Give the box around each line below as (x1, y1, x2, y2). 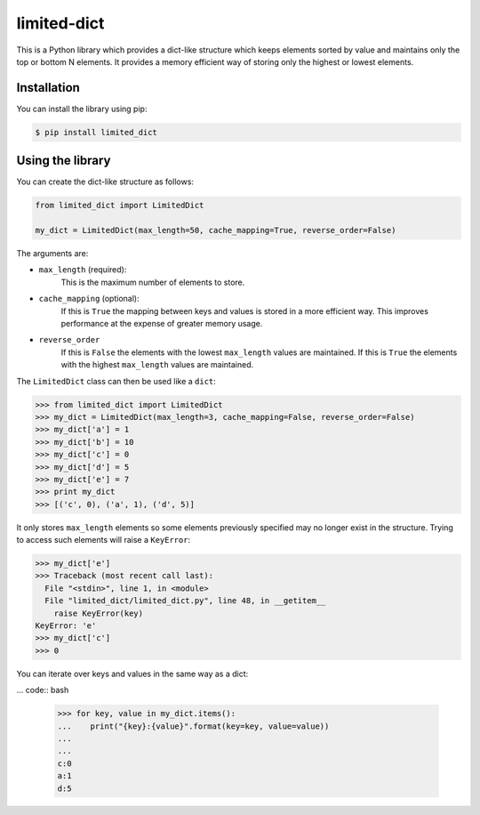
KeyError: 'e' (35, 621, 97, 631)
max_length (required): (38, 264, 127, 275)
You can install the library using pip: (16, 103, 148, 114)
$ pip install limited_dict (35, 127, 157, 137)
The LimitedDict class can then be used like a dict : (16, 375, 217, 386)
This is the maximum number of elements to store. (60, 277, 245, 287)
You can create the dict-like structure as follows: (16, 176, 195, 187)
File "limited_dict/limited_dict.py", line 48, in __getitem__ (44, 596, 326, 606)
